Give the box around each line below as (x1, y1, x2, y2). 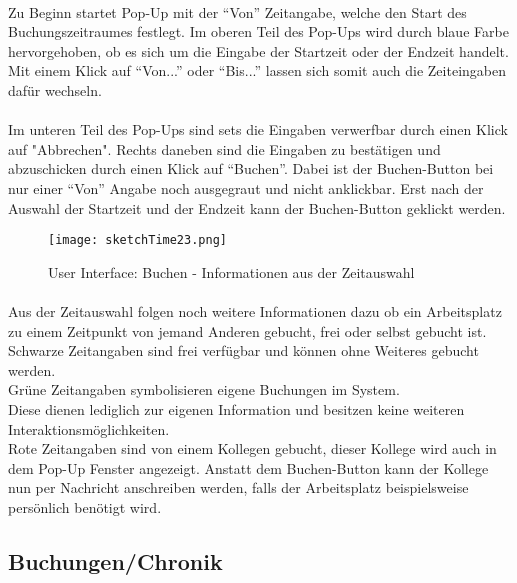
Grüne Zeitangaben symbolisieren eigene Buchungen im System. (8, 379, 400, 400)
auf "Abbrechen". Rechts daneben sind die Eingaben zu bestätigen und (8, 138, 441, 159)
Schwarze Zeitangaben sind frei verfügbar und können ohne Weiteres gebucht (8, 340, 479, 361)
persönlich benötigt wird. (8, 496, 162, 517)
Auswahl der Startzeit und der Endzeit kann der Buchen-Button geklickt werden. (8, 197, 506, 218)
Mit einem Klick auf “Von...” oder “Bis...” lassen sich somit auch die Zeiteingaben (8, 60, 506, 81)
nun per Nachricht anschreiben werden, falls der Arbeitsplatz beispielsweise (8, 477, 469, 498)
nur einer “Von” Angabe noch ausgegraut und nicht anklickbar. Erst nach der (8, 177, 484, 198)
